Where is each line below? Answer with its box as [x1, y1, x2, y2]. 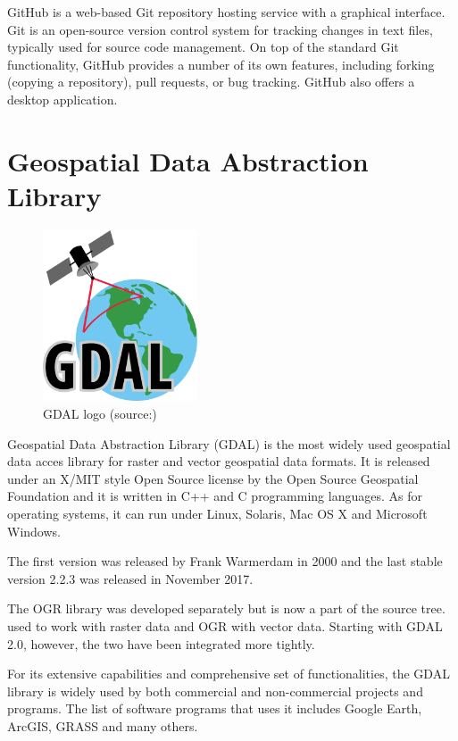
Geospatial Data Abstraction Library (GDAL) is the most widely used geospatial [7, 434, 451, 453]
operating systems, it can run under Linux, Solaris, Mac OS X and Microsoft [7, 504, 428, 522]
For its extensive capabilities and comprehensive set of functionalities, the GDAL [7, 664, 450, 683]
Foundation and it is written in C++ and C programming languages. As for [7, 487, 422, 505]
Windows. [7, 521, 61, 540]
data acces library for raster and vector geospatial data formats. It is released [7, 452, 430, 470]
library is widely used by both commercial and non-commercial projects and [7, 681, 423, 700]
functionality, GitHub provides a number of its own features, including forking [7, 54, 435, 73]
